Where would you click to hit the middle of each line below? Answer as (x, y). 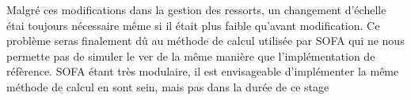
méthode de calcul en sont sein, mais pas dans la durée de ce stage (168, 86)
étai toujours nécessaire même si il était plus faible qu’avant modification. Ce (193, 25)
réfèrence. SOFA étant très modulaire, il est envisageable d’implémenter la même (203, 71)
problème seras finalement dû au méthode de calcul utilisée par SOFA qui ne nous (205, 41)
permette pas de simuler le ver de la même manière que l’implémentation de (191, 56)
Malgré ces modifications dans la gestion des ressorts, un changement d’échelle (196, 9)
